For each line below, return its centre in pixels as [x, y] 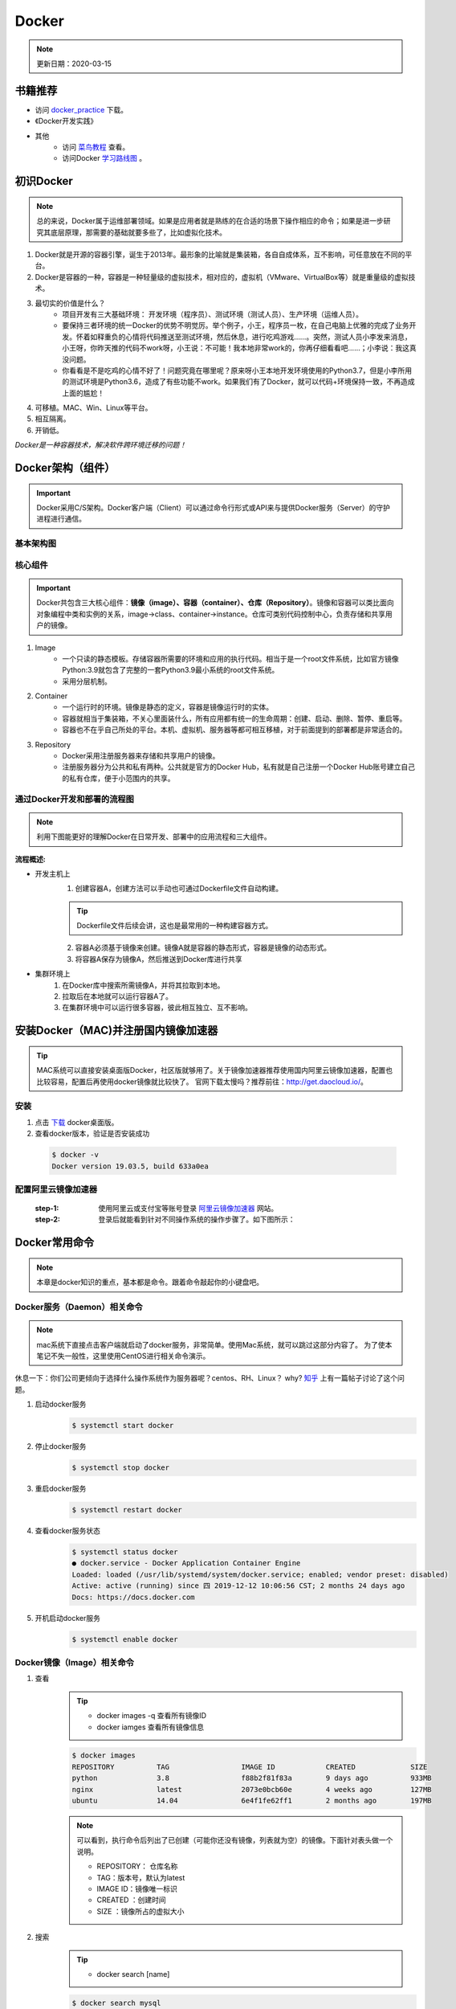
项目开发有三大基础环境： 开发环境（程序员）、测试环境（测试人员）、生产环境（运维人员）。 [212, 314]
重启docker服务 [61, 1489]
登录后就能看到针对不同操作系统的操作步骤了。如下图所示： [197, 1219]
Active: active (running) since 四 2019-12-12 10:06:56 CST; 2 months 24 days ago [238, 1586]
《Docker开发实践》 [66, 121]
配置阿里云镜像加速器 [56, 1189]
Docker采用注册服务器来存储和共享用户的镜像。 [141, 756]
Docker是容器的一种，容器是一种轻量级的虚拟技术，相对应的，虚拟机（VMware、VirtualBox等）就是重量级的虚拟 [222, 276]
